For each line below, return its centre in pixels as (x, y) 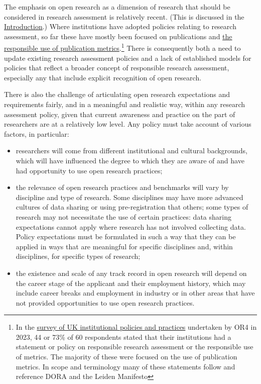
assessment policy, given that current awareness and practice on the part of (120, 114)
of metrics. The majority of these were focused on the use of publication (126, 357)
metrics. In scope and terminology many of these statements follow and (125, 366)
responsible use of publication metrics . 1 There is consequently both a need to (122, 47)
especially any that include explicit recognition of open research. (103, 77)
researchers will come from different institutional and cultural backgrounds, (132, 151)
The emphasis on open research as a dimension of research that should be (117, 7)
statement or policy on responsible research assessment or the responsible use (135, 347)
